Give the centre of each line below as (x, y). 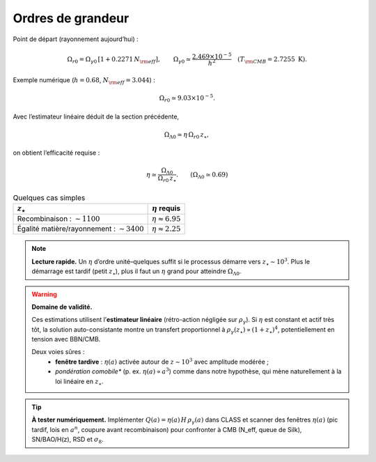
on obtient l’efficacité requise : (56, 153)
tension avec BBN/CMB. (66, 339)
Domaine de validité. (62, 307)
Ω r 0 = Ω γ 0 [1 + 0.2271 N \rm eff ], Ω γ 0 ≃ (129, 60)
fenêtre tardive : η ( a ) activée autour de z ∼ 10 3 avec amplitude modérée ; (162, 361)
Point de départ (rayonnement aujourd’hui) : (76, 39)
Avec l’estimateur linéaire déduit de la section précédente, (96, 116)
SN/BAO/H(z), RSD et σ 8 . (68, 440)
